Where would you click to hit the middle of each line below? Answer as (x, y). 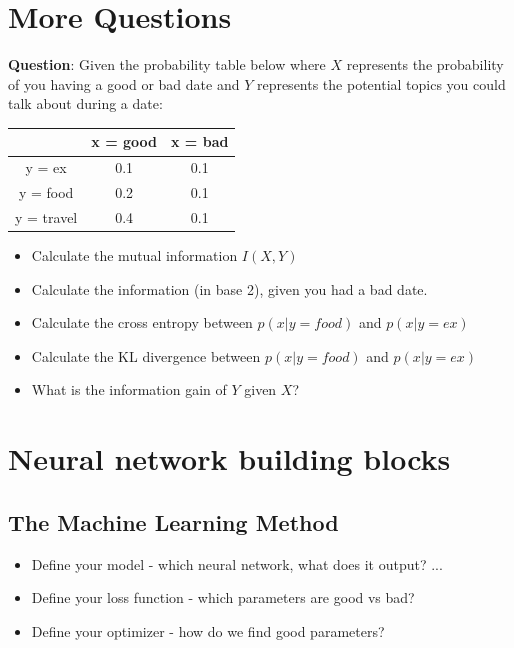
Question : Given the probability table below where (167, 64)
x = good (124, 141)
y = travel (46, 216)
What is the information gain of (129, 389)
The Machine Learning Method (173, 521)
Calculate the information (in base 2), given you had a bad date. (229, 288)
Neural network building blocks (229, 458)
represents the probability (425, 64)
